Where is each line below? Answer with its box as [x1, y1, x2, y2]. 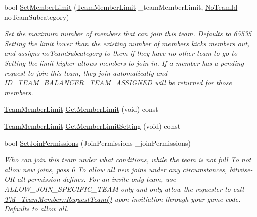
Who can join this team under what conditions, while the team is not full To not [4, 154, 251, 165]
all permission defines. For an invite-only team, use [17, 174, 176, 184]
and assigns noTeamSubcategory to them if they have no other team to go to [4, 48, 238, 58]
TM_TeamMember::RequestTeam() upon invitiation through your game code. [4, 193, 241, 204]
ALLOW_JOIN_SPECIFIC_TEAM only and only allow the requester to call [4, 183, 244, 194]
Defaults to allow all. [4, 203, 69, 214]
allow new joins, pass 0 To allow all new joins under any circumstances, [4, 164, 227, 174]
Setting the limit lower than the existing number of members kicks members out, [4, 38, 250, 48]
